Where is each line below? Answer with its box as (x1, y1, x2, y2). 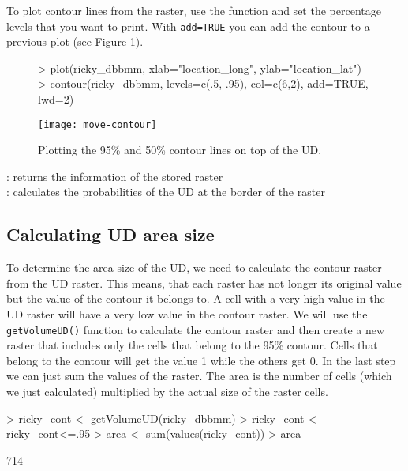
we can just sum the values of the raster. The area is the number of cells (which (6, 367, 392, 384)
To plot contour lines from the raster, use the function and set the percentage (6, 2, 381, 18)
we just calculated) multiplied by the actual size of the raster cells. (6, 383, 328, 400)
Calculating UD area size (6, 222, 215, 247)
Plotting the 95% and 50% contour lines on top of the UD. (38, 141, 322, 158)
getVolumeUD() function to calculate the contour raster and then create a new (6, 321, 385, 337)
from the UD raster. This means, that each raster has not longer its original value (6, 274, 402, 291)
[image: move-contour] (38, 119, 157, 130)
